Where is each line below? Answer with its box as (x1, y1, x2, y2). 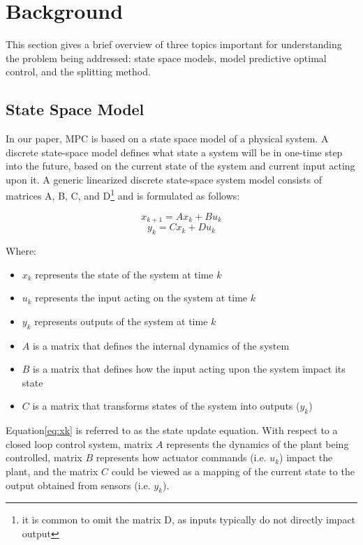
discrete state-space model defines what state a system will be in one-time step (6, 144, 343, 159)
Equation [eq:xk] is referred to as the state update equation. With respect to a (6, 423, 338, 438)
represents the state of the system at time (35, 267, 214, 281)
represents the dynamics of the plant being (166, 436, 349, 451)
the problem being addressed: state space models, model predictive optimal (6, 50, 327, 65)
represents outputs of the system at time (34, 313, 208, 328)
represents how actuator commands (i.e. (96, 450, 267, 465)
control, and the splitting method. (6, 64, 151, 79)
